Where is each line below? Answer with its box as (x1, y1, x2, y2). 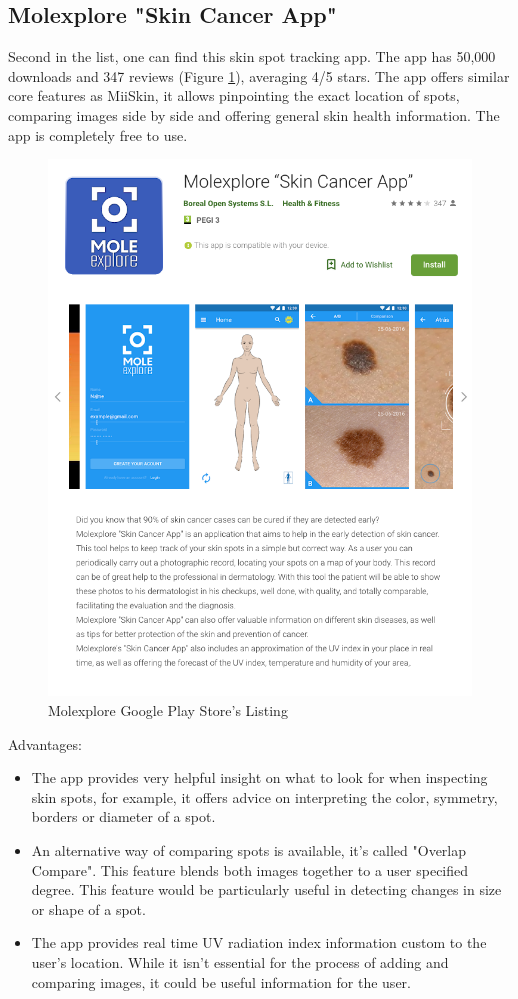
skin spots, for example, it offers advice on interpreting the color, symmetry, (31, 786, 498, 807)
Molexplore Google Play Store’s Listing (48, 700, 288, 721)
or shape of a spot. (31, 898, 146, 919)
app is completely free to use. (8, 124, 188, 145)
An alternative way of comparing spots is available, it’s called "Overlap (31, 840, 467, 861)
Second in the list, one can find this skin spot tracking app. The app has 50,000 (8, 46, 496, 67)
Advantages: (8, 733, 82, 754)
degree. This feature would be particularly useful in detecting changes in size (31, 879, 502, 900)
